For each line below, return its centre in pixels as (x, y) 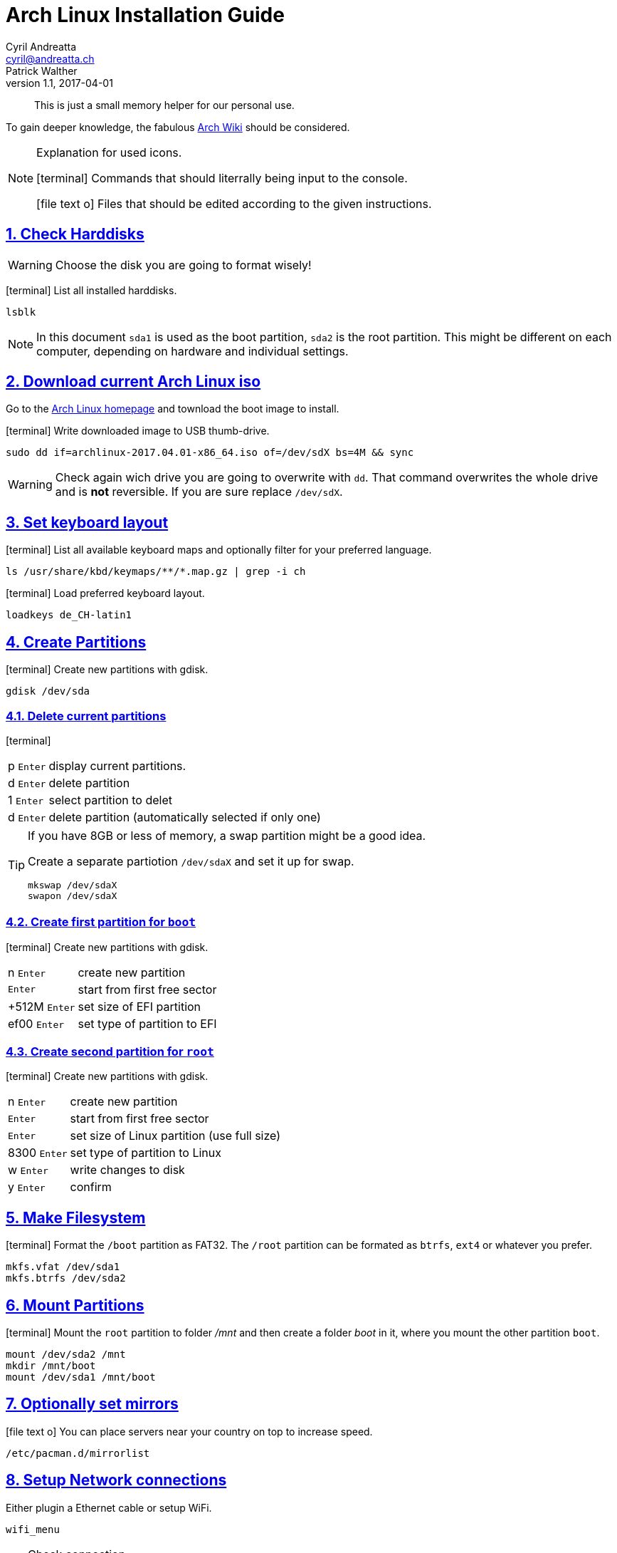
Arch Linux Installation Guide (145, 15)
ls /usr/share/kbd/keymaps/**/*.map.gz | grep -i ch (156, 572)
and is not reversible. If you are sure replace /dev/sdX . (199, 492)
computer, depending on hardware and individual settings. (193, 351)
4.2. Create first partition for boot (101, 922)
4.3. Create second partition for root (110, 1051)
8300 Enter (38, 1153)
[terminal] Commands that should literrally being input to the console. (222, 178)
